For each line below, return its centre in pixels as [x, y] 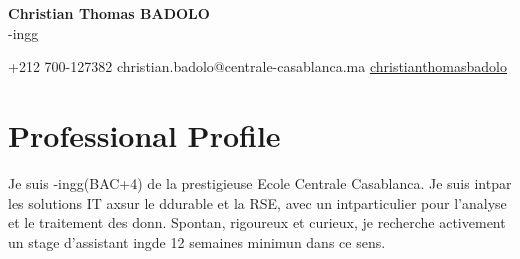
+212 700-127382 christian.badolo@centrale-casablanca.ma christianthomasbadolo [258, 66]
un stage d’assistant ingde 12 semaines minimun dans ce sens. [197, 241]
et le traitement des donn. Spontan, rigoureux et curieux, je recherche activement [257, 222]
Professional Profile [144, 134]
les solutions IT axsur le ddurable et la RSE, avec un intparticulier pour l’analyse [257, 202]
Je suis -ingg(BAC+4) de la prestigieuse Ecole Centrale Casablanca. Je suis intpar [260, 182]
